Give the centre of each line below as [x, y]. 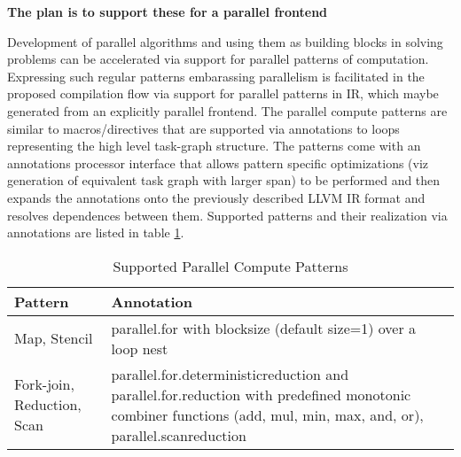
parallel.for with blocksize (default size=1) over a [264, 328]
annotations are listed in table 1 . [96, 232]
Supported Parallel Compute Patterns [230, 266]
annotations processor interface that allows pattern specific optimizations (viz [218, 163]
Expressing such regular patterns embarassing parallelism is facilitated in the [216, 76]
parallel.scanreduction [179, 435]
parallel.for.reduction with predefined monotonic [261, 394]
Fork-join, [44, 384]
